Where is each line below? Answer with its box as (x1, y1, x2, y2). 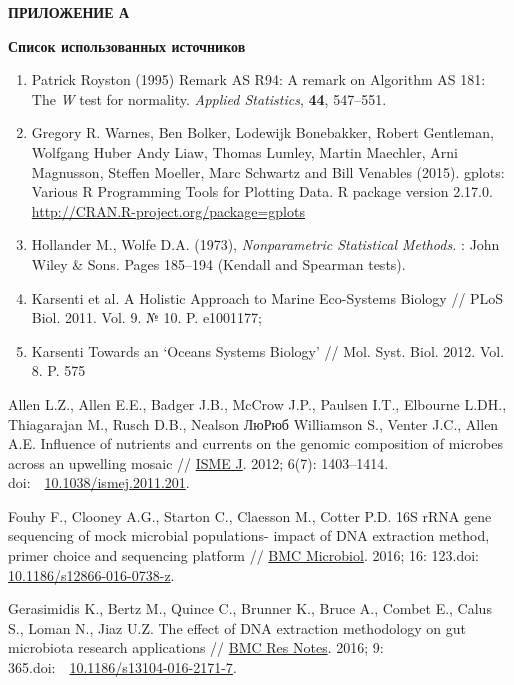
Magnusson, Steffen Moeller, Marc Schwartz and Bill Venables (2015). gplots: (31, 161, 505, 182)
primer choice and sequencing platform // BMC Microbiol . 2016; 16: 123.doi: (8, 545, 480, 566)
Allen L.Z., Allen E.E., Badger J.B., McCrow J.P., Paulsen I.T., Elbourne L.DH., (8, 393, 507, 414)
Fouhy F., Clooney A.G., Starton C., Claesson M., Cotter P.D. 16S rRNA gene (8, 505, 492, 526)
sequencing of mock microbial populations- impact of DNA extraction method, (8, 525, 490, 546)
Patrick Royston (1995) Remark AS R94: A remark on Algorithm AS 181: (31, 69, 486, 90)
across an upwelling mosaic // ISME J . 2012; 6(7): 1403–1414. (8, 452, 389, 473)
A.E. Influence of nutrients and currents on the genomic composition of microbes (8, 433, 503, 454)
